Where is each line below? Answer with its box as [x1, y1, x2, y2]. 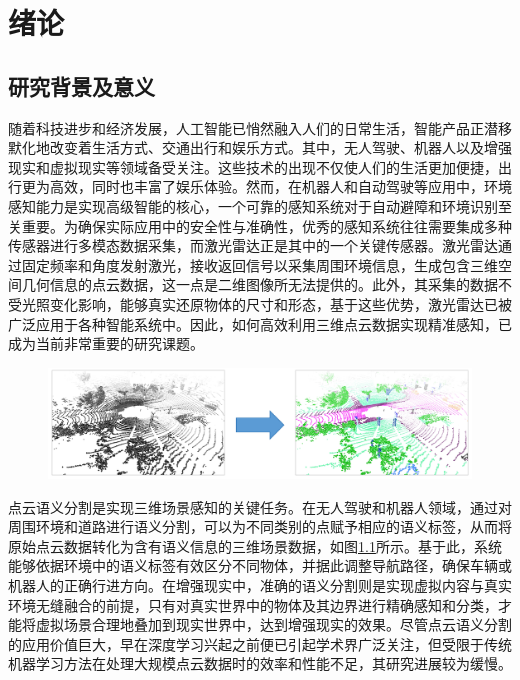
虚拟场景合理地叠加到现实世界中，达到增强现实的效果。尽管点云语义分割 [35, 614, 512, 635]
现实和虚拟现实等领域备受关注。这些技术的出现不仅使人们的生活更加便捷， [8, 156, 498, 177]
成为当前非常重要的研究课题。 [8, 333, 204, 354]
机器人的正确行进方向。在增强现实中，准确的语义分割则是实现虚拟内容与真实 [8, 575, 512, 596]
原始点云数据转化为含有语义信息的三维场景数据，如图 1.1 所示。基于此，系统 [8, 535, 502, 556]
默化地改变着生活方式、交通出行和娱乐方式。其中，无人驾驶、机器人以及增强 [8, 137, 512, 158]
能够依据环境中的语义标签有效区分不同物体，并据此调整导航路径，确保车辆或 [8, 555, 512, 576]
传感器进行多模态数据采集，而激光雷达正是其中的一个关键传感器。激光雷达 [8, 235, 498, 256]
